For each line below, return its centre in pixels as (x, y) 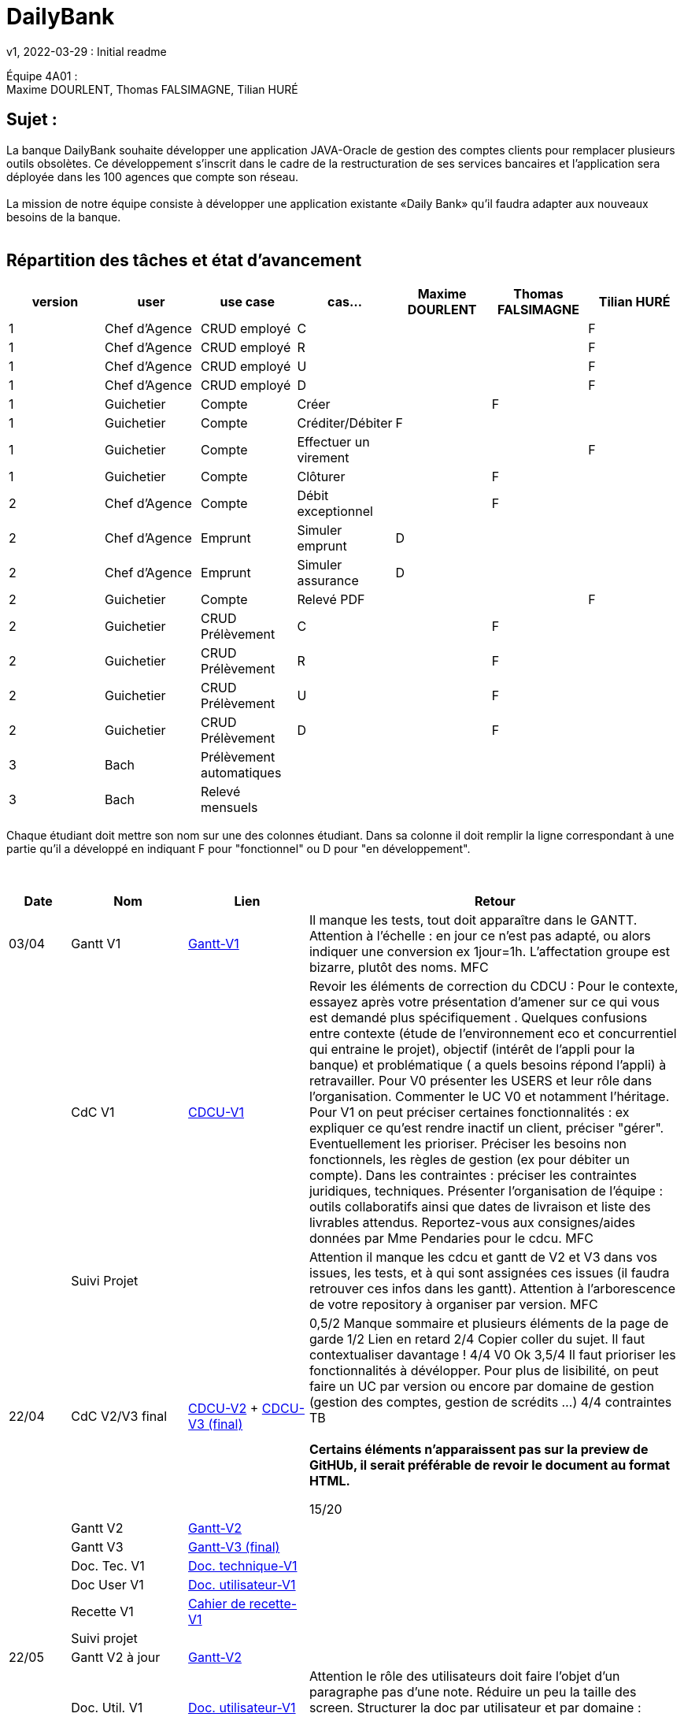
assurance (328, 581)
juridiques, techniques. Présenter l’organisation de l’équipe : (486, 1191)
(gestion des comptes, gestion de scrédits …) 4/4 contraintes (490, 1402)
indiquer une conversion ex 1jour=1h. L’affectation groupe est (490, 952)
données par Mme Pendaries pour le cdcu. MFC (451, 1239)
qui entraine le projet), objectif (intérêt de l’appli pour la (472, 1049)
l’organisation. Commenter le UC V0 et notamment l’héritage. (489, 1097)
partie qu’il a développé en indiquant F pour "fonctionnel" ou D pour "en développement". (238, 849)
